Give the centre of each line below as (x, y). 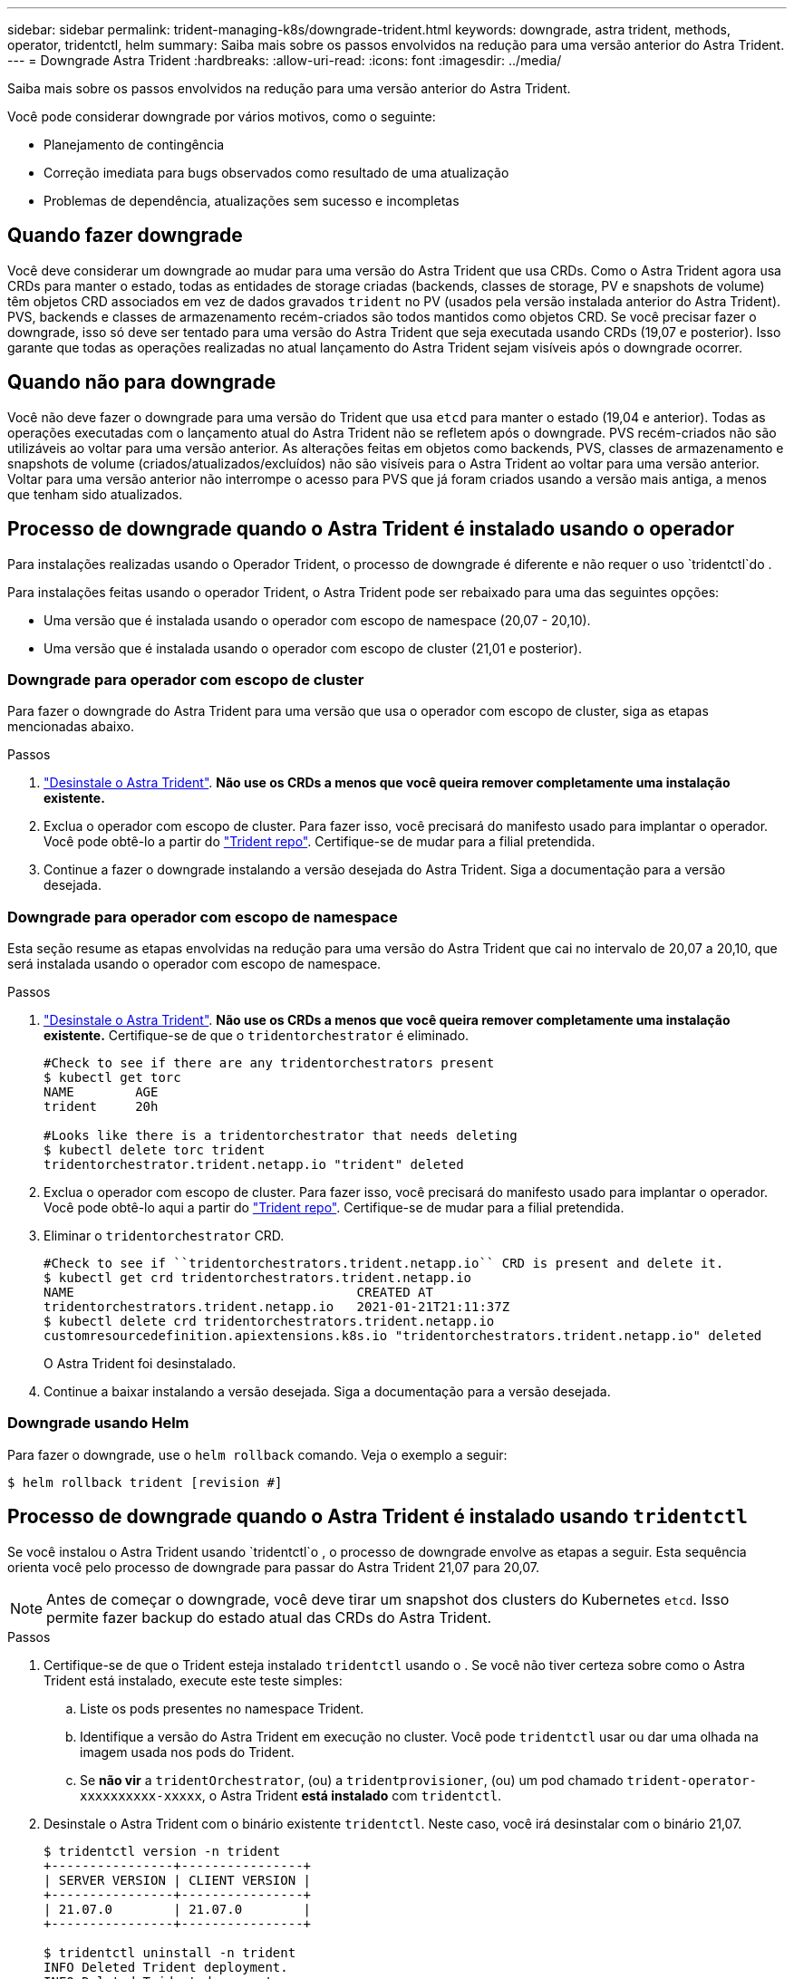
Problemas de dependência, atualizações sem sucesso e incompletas (252, 201)
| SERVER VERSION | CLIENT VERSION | (178, 1880)
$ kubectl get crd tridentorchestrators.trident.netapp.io (258, 1278)
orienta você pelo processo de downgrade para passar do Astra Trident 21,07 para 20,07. (274, 1567)
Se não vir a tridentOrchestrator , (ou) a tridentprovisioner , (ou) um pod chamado (352, 1780)
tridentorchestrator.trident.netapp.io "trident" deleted (254, 1165)
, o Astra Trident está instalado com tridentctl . (352, 1795)
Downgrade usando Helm (98, 1423)
